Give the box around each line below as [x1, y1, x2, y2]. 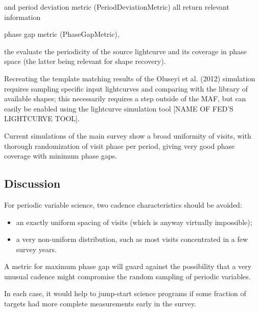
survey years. [16, 243, 57, 254]
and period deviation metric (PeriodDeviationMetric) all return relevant [4, 2, 229, 12]
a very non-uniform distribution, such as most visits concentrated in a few [16, 234, 248, 244]
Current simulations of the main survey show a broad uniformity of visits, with [4, 130, 251, 141]
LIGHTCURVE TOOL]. [4, 113, 80, 124]
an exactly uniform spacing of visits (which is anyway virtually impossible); [16, 216, 252, 227]
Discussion [4, 175, 61, 191]
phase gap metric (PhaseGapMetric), [4, 29, 120, 39]
